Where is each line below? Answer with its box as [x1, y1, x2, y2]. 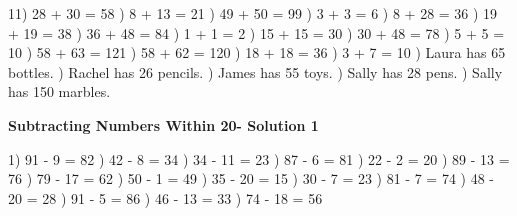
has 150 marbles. [8, 81, 111, 102]
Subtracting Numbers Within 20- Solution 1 [8, 114, 319, 135]
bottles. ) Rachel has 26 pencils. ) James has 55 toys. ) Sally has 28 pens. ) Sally [8, 61, 503, 82]
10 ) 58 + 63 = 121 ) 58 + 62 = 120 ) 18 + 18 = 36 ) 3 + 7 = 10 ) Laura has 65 [8, 42, 506, 63]
